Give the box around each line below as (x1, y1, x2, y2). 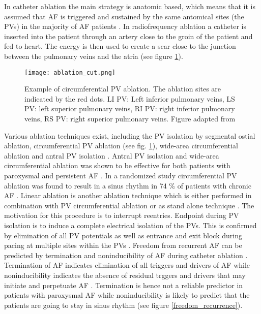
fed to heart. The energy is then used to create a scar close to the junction (4, 41, 236, 51)
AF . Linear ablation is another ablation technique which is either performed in (4, 190, 252, 201)
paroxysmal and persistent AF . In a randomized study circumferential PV (4, 170, 237, 180)
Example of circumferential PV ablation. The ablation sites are (24, 83, 221, 94)
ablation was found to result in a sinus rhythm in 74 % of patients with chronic (4, 180, 251, 191)
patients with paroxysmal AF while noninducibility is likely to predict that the (4, 290, 250, 300)
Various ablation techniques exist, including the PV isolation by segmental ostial (4, 130, 255, 141)
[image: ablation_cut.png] (24, 69, 115, 76)
